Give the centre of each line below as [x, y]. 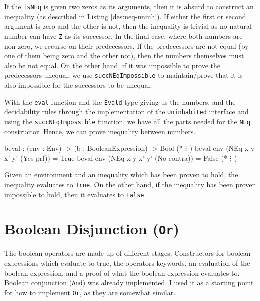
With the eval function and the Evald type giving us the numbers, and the [120, 102]
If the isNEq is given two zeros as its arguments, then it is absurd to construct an [129, 6]
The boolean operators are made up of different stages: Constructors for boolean [127, 253]
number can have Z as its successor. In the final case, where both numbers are [123, 36]
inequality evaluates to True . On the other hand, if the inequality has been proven [130, 184]
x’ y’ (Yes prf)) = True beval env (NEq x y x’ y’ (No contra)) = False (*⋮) [121, 158]
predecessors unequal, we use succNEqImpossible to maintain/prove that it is [123, 75]
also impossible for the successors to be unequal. [78, 85]
